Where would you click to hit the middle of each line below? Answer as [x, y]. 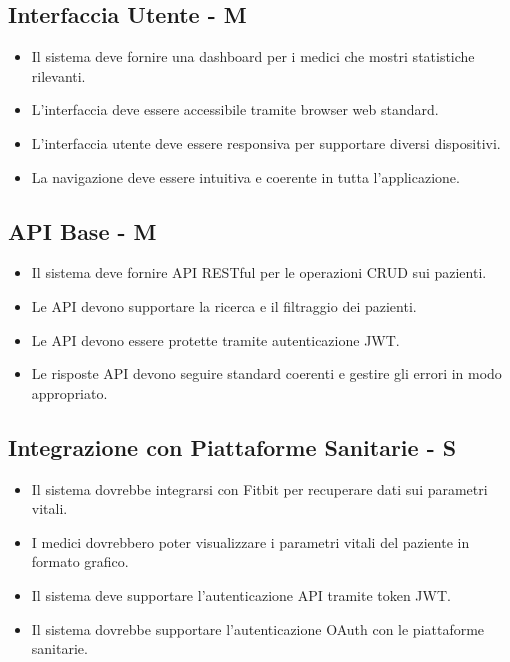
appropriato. [69, 392]
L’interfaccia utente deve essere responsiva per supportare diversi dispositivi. [266, 142]
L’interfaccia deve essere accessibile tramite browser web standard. [235, 109]
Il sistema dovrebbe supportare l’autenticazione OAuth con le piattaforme [258, 628]
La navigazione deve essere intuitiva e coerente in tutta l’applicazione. [245, 176]
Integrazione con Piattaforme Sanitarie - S [232, 446]
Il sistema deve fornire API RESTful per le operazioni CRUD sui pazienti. [259, 272]
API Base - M [82, 230]
